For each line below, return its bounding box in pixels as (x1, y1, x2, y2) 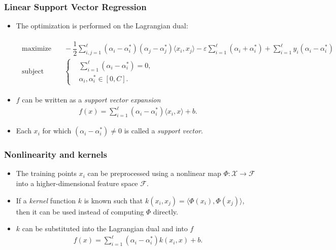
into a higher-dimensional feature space (16, 178, 138, 189)
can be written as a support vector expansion (22, 94, 161, 105)
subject (21, 68, 44, 76)
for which (42, 125, 72, 136)
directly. (153, 206, 178, 217)
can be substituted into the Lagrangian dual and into (22, 223, 188, 234)
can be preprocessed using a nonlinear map (87, 168, 221, 178)
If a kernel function (16, 195, 76, 205)
